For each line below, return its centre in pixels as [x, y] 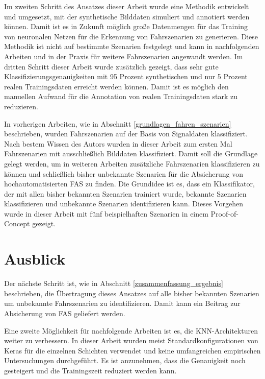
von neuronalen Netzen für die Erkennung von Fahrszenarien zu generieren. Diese [131, 36]
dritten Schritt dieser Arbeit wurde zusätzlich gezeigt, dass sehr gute [111, 66]
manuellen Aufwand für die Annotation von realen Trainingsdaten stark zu [121, 96]
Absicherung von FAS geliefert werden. [65, 313]
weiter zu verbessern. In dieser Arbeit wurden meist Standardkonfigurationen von [131, 340]
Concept [17, 223]
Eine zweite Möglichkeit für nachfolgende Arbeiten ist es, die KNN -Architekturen [131, 330]
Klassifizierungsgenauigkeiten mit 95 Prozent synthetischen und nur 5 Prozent [126, 76]
